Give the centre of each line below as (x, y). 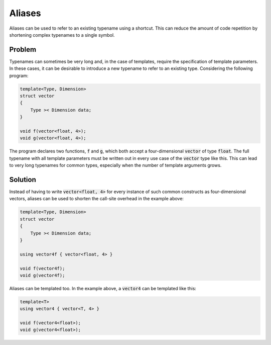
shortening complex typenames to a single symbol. (62, 35)
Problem (23, 50)
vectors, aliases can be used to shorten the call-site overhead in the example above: (97, 199)
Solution (23, 179)
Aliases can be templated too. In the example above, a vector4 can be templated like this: (103, 288)
